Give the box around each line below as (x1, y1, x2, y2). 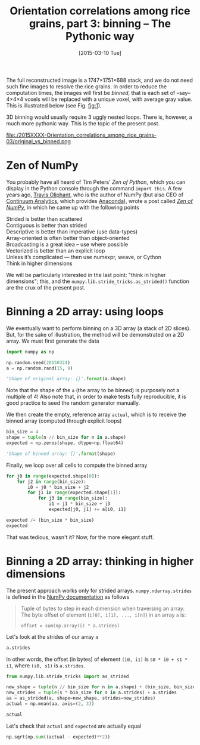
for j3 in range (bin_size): (37, 495, 108, 501)
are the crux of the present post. (6, 284, 86, 291)
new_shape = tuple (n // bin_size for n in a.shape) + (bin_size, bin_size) (6, 684, 198, 690)
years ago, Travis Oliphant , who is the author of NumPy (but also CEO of (6, 191, 183, 198)
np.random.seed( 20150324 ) (6, 359, 70, 365)
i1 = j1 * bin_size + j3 (48, 501, 111, 507)
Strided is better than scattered (6, 215, 83, 222)
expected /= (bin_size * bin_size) (6, 517, 95, 523)
